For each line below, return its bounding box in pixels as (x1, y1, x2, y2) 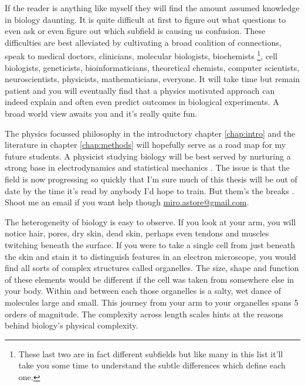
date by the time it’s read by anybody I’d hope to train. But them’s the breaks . (5, 184, 294, 197)
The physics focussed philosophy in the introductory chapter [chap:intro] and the (5, 127, 296, 139)
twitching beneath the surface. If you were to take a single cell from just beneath (5, 238, 295, 250)
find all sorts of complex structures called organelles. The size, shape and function (5, 262, 299, 274)
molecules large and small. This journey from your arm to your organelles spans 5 (5, 296, 299, 308)
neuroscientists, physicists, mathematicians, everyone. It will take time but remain (5, 73, 300, 85)
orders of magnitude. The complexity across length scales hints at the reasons (5, 307, 283, 320)
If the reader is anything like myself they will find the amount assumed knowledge (5, 2, 300, 13)
